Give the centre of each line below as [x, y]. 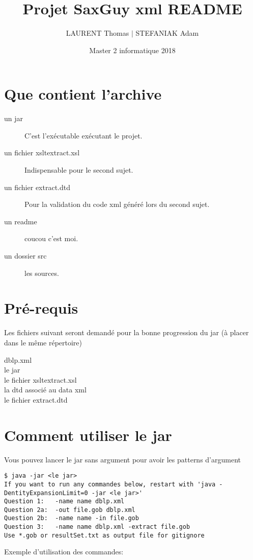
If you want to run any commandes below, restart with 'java [110, 484]
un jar [14, 118]
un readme [21, 221]
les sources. [42, 273]
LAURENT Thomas [97, 33]
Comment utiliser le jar [88, 435]
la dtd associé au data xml [45, 390]
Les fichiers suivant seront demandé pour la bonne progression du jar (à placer [126, 332]
